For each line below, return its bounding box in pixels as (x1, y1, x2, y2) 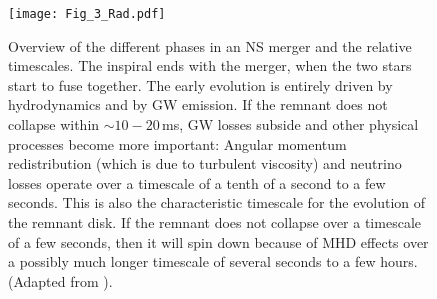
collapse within (8, 114, 100, 135)
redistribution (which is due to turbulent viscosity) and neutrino (8, 153, 402, 174)
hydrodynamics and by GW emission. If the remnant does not (8, 94, 388, 115)
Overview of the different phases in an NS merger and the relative (8, 35, 412, 56)
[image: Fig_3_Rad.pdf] (8, 7, 166, 21)
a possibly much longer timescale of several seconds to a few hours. (8, 251, 418, 272)
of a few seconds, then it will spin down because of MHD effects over (8, 231, 429, 252)
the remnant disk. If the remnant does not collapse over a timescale (8, 212, 421, 232)
